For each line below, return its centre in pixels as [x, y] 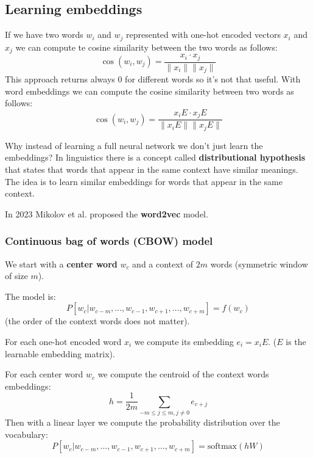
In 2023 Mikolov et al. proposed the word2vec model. [107, 213]
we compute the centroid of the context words [183, 374]
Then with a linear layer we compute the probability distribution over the [142, 422]
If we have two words [44, 35]
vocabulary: [26, 434]
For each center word [44, 374]
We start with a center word [61, 264]
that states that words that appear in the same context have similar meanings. [152, 169]
